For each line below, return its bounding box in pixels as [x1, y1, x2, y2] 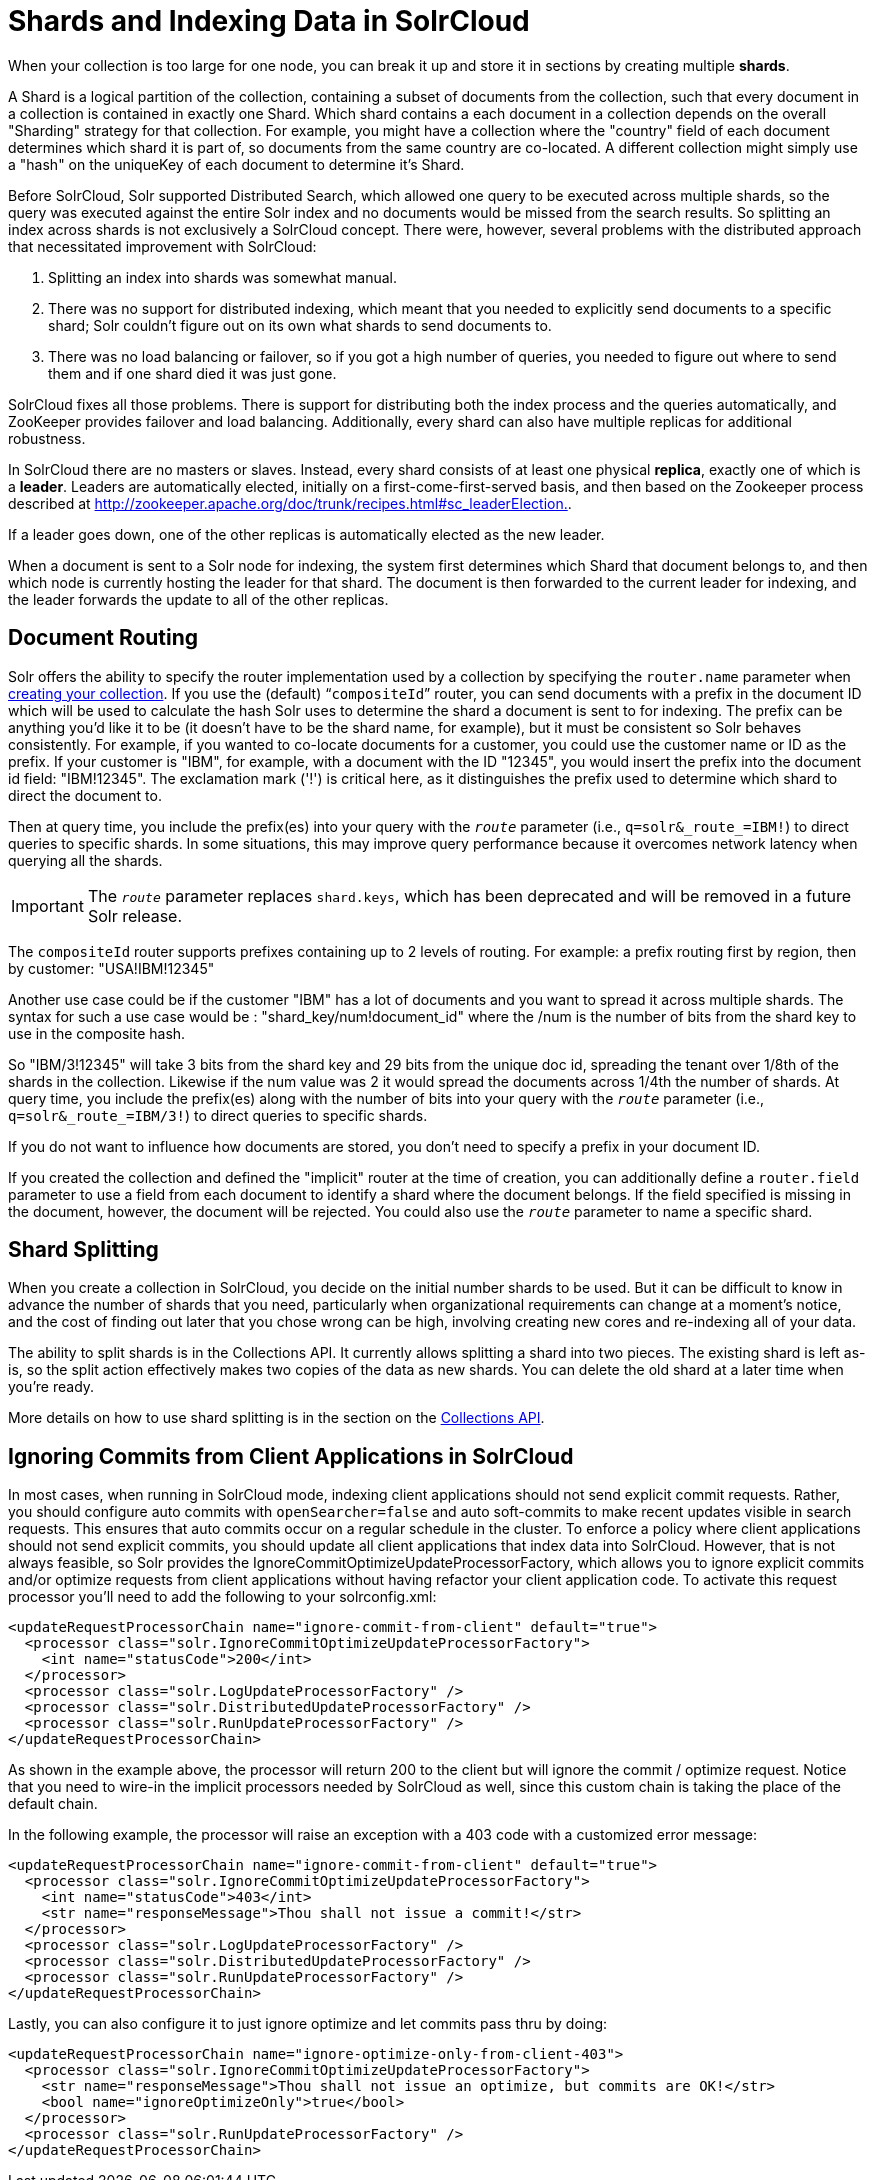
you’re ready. [8, 1378, 95, 1396]
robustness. [8, 429, 86, 447]
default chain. [8, 1795, 98, 1813]
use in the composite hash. [8, 1024, 186, 1042]
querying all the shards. [8, 851, 163, 869]
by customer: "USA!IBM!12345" [8, 959, 215, 977]
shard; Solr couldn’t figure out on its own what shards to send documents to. [48, 316, 552, 334]
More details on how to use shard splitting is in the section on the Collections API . [8, 1409, 545, 1427]
